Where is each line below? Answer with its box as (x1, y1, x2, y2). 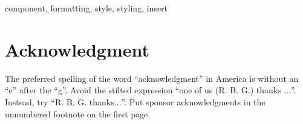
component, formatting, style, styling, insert (5, 2, 168, 14)
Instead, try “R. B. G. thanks (5, 95, 114, 108)
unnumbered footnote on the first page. (5, 107, 151, 120)
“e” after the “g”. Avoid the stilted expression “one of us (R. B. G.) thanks (5, 84, 281, 96)
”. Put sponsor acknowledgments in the (121, 95, 266, 108)
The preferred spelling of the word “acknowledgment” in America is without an (5, 72, 299, 84)
